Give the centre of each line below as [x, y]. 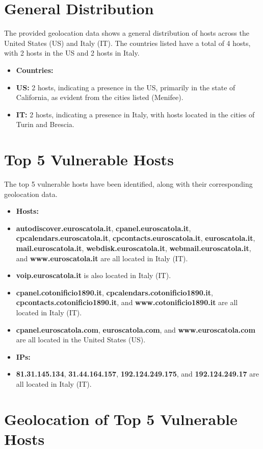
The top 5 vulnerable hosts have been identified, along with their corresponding [128, 184]
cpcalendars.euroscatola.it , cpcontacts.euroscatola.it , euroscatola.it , [136, 238]
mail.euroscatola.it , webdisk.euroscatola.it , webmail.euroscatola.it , [134, 248]
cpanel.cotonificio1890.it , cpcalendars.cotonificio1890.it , [114, 292]
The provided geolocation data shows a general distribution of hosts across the [127, 33]
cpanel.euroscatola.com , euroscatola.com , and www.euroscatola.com [136, 329]
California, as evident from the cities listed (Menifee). [100, 97]
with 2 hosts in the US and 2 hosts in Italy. [72, 53]
